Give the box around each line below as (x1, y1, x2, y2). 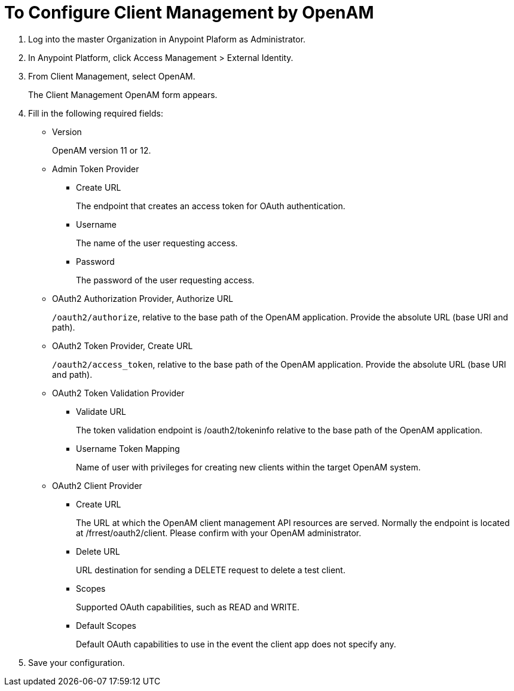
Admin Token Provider (52, 163, 139, 174)
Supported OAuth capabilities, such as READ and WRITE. (76, 601, 300, 612)
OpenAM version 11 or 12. (52, 145, 151, 155)
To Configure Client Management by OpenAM (4, 2, 374, 23)
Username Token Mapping (76, 443, 180, 454)
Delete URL (76, 546, 120, 557)
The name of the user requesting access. (76, 237, 238, 248)
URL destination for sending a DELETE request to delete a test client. (76, 564, 345, 575)
